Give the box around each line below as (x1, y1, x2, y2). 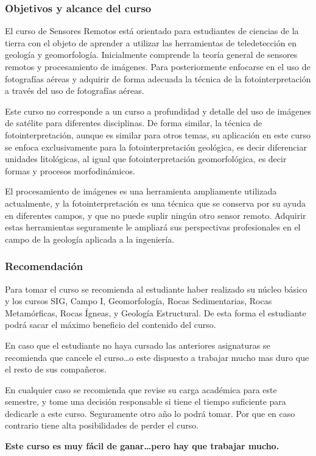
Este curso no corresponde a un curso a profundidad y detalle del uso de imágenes (5, 104, 311, 117)
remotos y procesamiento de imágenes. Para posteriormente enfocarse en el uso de (5, 60, 311, 73)
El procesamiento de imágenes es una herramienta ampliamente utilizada (5, 185, 277, 198)
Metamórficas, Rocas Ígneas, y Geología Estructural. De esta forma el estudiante (5, 306, 306, 319)
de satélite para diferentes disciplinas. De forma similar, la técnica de (5, 116, 262, 129)
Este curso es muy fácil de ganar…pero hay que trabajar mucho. (5, 440, 279, 452)
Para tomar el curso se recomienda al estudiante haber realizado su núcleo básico (5, 282, 307, 295)
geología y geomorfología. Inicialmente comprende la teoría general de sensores (5, 48, 298, 61)
